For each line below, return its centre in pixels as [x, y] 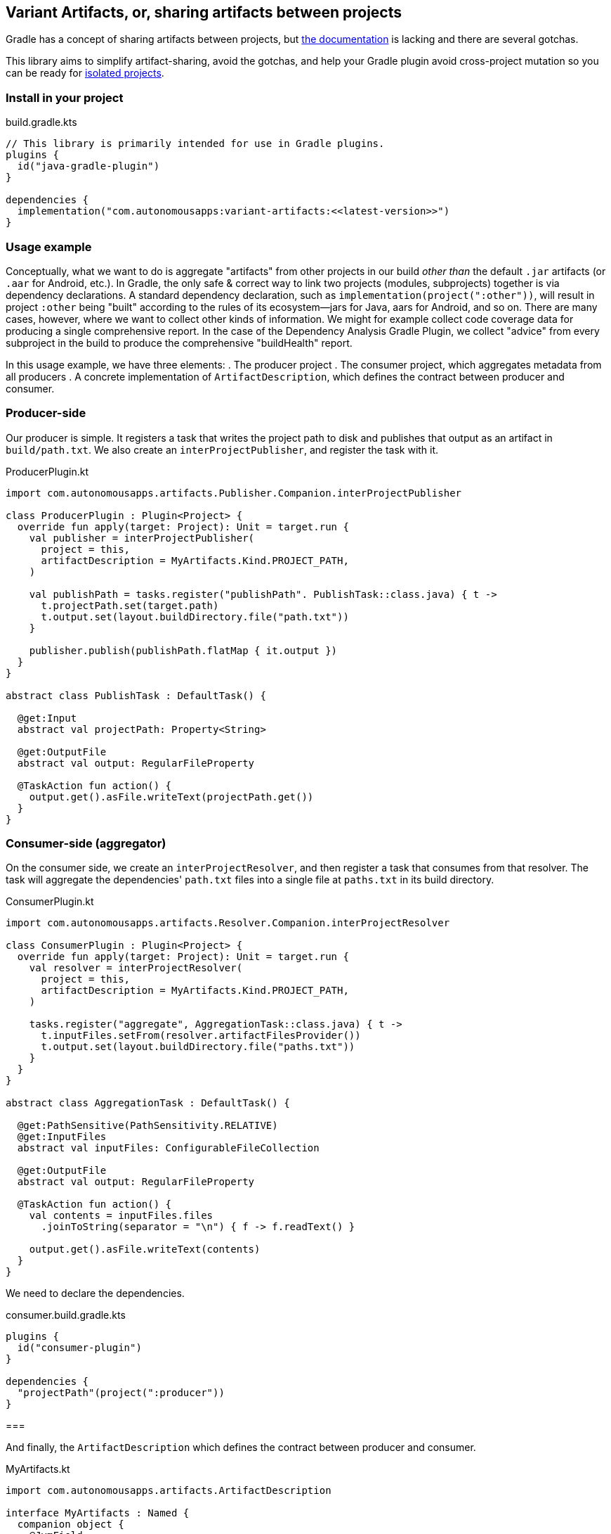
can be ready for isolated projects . [85, 73]
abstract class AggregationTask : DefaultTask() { [148, 1103]
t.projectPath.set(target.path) [130, 605]
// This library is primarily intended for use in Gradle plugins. [195, 144]
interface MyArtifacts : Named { [98, 1513]
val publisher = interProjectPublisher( [142, 538]
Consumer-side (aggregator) [86, 844]
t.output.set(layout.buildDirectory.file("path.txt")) [195, 616]
